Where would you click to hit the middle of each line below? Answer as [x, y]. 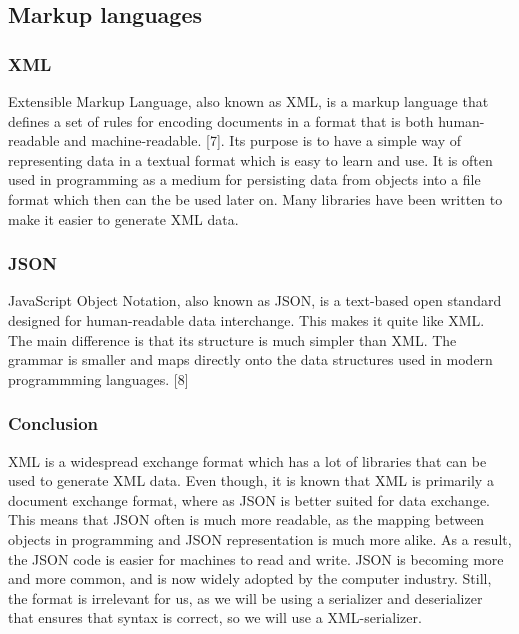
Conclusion [53, 423]
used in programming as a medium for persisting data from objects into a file [244, 179]
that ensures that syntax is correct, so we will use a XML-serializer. [215, 617]
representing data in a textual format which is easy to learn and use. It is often [250, 159]
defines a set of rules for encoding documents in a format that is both [221, 120]
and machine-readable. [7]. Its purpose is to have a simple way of [263, 140]
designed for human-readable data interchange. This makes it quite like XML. [246, 319]
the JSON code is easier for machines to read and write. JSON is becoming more [256, 558]
